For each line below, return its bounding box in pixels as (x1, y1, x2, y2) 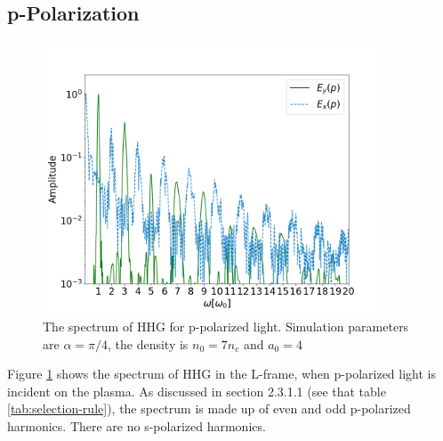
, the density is (107, 334, 189, 353)
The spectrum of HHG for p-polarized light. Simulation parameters (43, 317, 409, 336)
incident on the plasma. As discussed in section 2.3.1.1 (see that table (7, 381, 386, 400)
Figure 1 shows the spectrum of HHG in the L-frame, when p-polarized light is (7, 364, 436, 383)
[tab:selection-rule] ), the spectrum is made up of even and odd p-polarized (7, 399, 411, 418)
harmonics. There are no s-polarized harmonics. (7, 417, 266, 436)
